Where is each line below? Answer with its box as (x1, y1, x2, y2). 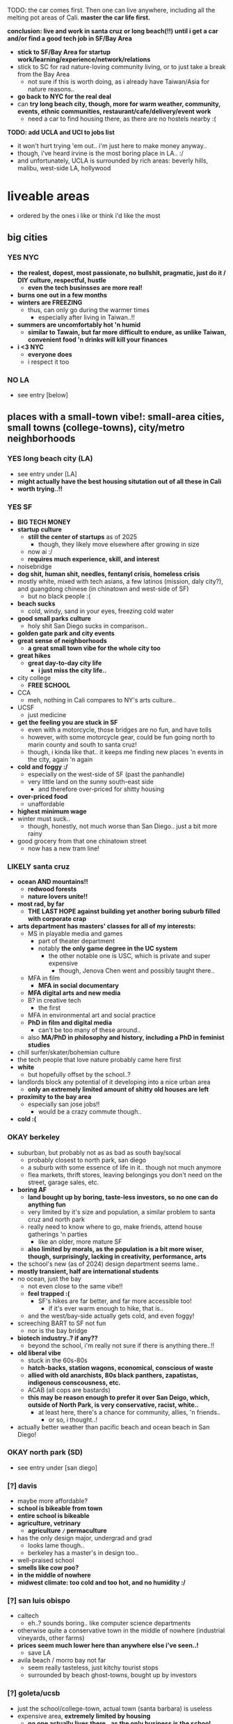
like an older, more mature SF (38, 1237, 122, 1246)
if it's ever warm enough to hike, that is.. (48, 1304, 163, 1312)
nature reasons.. (27, 85, 75, 93)
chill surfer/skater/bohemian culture (17, 1048, 120, 1056)
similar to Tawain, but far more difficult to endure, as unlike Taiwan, (27, 327, 227, 336)
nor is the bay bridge (27, 1326, 88, 1334)
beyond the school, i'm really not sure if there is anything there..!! (27, 1341, 215, 1350)
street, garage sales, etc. (27, 1178, 99, 1186)
